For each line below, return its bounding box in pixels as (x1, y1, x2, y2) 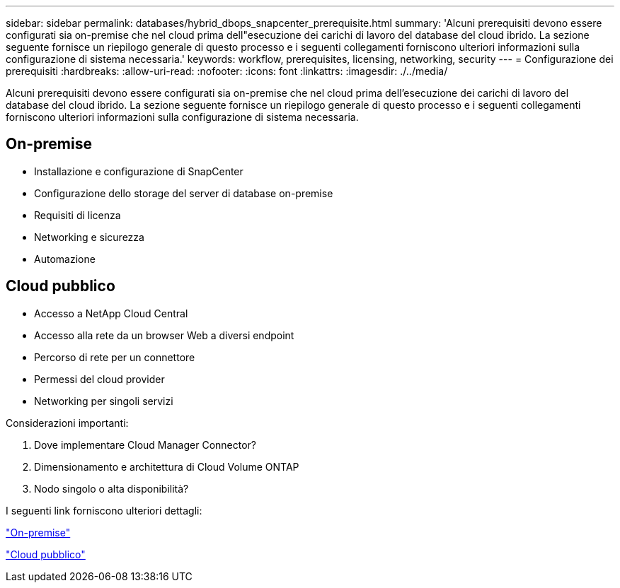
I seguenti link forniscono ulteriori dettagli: (6, 504, 202, 517)
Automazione (34, 252, 96, 265)
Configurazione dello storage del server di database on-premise (34, 187, 333, 199)
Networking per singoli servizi (34, 394, 173, 407)
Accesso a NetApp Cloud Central (34, 307, 188, 319)
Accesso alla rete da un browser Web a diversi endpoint (34, 329, 294, 341)
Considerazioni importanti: (6, 416, 129, 429)
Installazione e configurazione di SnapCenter (34, 165, 243, 177)
